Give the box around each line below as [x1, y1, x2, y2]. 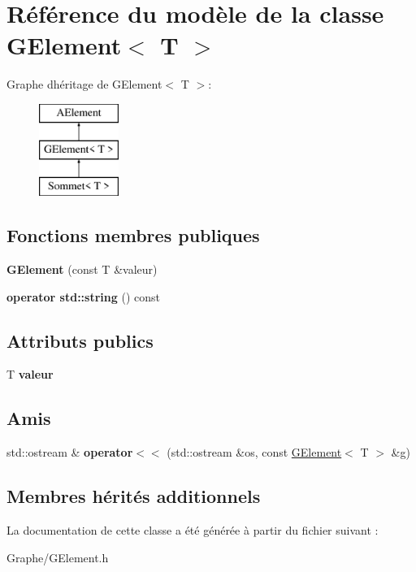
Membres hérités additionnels [6, 483, 261, 509]
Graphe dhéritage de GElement [6, 76, 162, 93]
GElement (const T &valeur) [6, 261, 158, 278]
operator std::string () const [6, 288, 160, 305]
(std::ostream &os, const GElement [167, 444, 342, 461]
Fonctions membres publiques [6, 223, 260, 248]
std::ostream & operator [6, 444, 133, 461]
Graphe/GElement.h [6, 548, 109, 565]
